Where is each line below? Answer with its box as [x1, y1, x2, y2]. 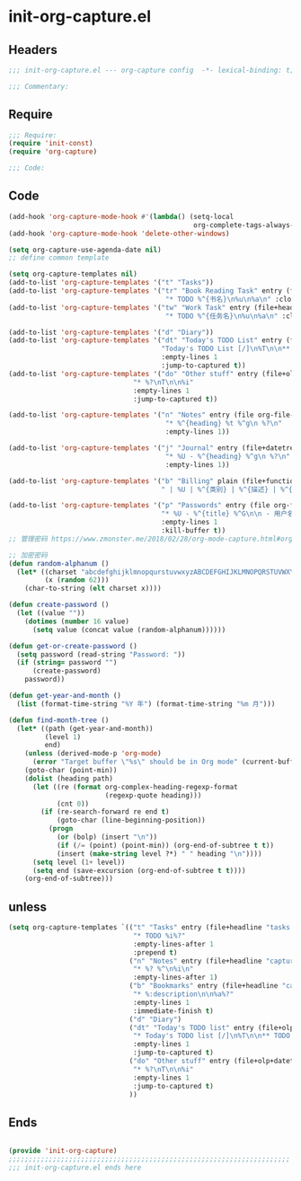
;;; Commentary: [8, 82, 69, 91]
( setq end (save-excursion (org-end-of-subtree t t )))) [31, 866, 246, 875]
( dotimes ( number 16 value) [24, 617, 129, 626]
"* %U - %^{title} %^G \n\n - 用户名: [161, 509, 298, 518]
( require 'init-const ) [8, 139, 93, 148]
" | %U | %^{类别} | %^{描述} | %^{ [161, 485, 293, 494]
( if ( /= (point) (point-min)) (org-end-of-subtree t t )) [56, 841, 275, 850]
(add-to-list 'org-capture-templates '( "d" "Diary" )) [8, 328, 215, 337]
